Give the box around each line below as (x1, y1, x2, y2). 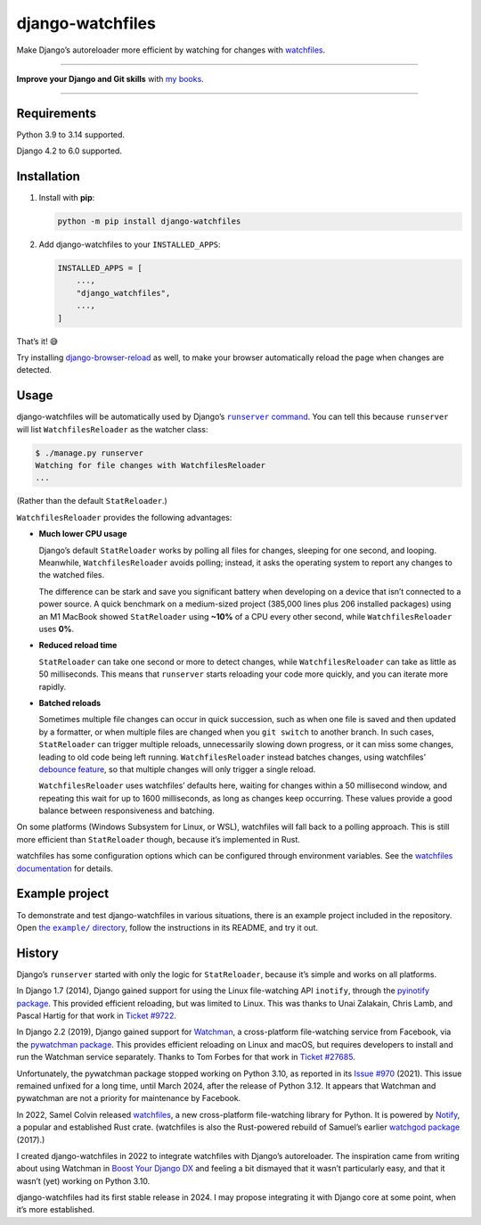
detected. (16, 365, 53, 375)
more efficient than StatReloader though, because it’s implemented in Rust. (16, 834, 300, 844)
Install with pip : (38, 193, 95, 203)
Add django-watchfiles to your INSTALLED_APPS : (38, 239, 222, 250)
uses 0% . (38, 623, 75, 634)
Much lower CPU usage (38, 529, 128, 539)
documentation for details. (16, 863, 113, 874)
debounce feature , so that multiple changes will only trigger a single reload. (38, 763, 316, 775)
